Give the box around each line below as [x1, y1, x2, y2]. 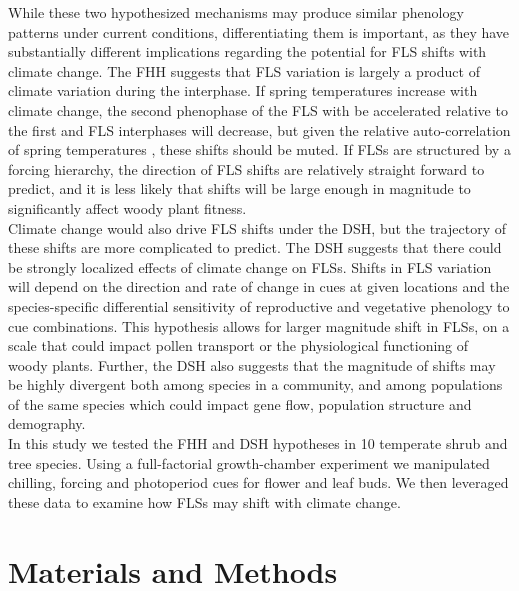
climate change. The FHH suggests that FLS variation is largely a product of [8, 60, 480, 81]
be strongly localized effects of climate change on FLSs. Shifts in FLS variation [8, 256, 492, 277]
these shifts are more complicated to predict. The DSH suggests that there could [8, 237, 502, 258]
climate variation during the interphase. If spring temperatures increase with [8, 80, 478, 101]
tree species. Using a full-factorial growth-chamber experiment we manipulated [8, 452, 490, 473]
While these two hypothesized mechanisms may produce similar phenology [8, 2, 464, 22]
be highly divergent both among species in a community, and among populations [8, 374, 503, 395]
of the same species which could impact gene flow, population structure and [8, 393, 472, 414]
